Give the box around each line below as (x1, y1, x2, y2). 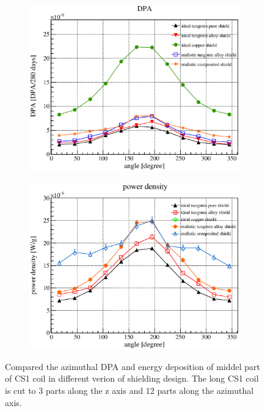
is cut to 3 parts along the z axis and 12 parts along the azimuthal (5, 383, 254, 396)
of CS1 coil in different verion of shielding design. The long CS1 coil (5, 372, 259, 385)
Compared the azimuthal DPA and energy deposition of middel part (5, 360, 260, 372)
